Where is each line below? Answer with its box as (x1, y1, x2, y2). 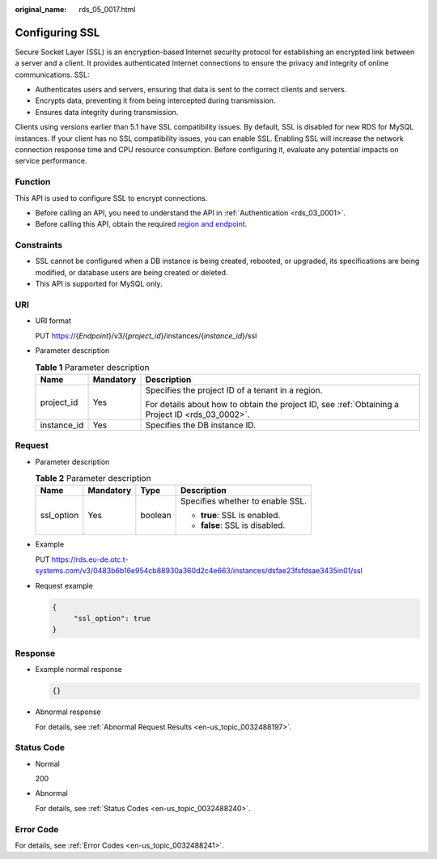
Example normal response (35, 665, 123, 674)
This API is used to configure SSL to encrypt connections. (15, 193, 208, 202)
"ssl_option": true (73, 614, 151, 623)
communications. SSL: (15, 70, 90, 79)
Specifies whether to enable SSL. (180, 495, 308, 507)
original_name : (15, 5, 67, 14)
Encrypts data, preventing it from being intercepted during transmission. (35, 96, 276, 105)
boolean (140, 510, 172, 521)
